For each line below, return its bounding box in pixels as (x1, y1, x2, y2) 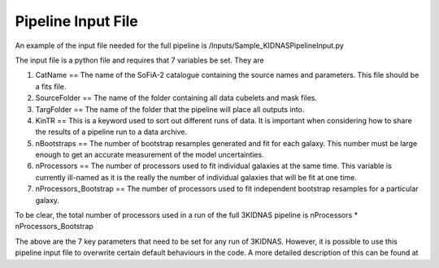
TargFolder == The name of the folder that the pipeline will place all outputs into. (35, 104, 305, 114)
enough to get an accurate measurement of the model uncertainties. (35, 150, 264, 160)
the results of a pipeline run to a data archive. (35, 127, 187, 137)
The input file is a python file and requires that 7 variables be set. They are (15, 55, 264, 65)
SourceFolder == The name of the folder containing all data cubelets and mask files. (35, 93, 317, 103)
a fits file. (35, 81, 67, 91)
